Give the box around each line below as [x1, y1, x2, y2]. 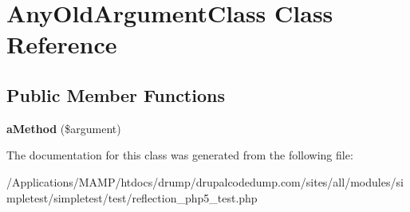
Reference [6, 28, 117, 61]
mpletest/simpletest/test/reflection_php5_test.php [6, 189, 258, 206]
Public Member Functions [6, 82, 225, 107]
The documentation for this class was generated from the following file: [6, 147, 353, 163]
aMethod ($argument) [6, 120, 121, 136]
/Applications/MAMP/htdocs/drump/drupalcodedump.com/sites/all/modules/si [6, 173, 404, 190]
